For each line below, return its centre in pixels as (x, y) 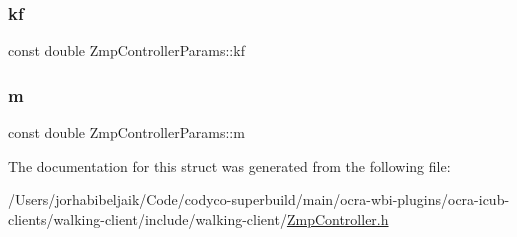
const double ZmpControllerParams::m (126, 132)
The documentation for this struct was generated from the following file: (229, 165)
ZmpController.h (337, 218)
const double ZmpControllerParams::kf (126, 50)
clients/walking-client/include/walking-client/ (147, 218)
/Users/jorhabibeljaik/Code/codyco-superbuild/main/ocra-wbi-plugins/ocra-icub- (259, 199)
